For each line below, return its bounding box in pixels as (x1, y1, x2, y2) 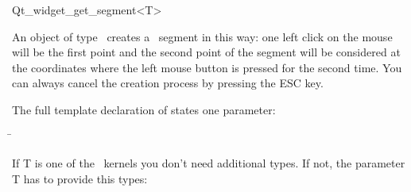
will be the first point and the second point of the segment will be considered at (12, 44, 401, 60)
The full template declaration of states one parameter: (12, 101, 276, 117)
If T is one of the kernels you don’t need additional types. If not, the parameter (12, 155, 405, 171)
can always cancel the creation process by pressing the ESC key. (12, 75, 324, 91)
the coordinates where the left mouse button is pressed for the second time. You (12, 59, 402, 75)
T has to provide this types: (12, 170, 148, 186)
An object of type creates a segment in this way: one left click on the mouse (12, 28, 393, 44)
